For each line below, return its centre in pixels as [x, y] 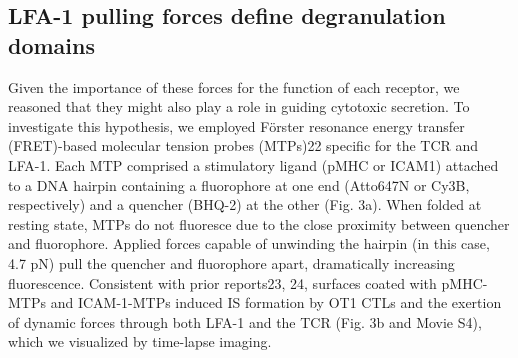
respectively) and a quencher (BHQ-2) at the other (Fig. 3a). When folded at [245, 204]
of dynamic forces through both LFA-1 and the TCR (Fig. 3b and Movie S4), [245, 321]
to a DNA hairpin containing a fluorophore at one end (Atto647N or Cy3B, [239, 184]
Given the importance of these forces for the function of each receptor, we [234, 86]
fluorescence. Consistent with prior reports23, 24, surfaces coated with [222, 282]
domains [52, 44]
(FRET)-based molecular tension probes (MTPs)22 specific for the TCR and [243, 145]
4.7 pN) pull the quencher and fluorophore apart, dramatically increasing [231, 262]
